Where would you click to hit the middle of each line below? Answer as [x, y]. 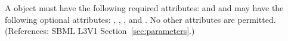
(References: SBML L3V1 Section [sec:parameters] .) [100, 31]
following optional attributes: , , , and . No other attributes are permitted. [140, 19]
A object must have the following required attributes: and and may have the [144, 8]
